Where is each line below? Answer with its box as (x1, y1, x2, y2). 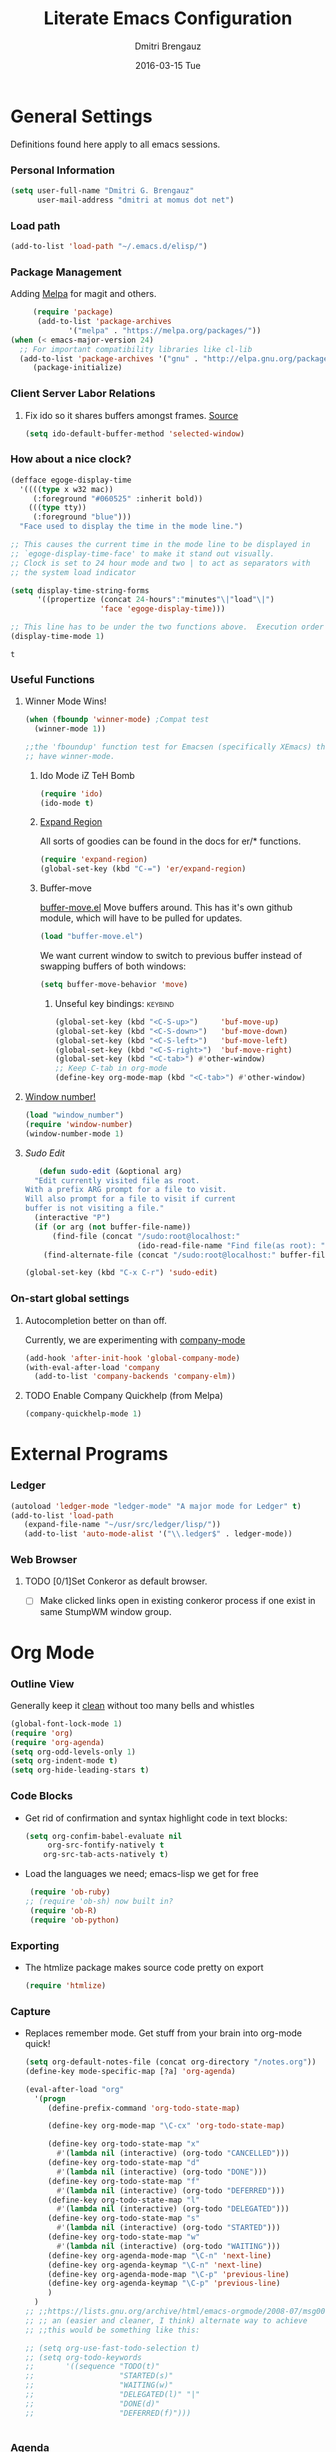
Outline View (10, 1677, 75, 1691)
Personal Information (10, 163, 115, 177)
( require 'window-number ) (24, 1119, 133, 1129)
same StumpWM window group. (39, 1606, 172, 1618)
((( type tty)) (28, 503, 87, 513)
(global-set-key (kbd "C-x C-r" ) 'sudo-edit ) (24, 1268, 218, 1278)
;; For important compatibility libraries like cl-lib (19, 344, 253, 354)
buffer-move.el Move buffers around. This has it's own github (39, 902, 293, 914)
